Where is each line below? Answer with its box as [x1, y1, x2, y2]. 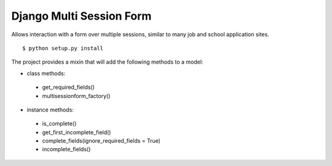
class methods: [26, 69, 66, 77]
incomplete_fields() [42, 146, 91, 153]
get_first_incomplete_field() [42, 129, 111, 136]
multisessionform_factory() [42, 92, 111, 99]
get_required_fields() [42, 83, 95, 91]
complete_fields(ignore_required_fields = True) [42, 137, 161, 145]
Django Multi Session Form [11, 9, 152, 23]
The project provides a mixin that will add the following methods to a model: [11, 58, 204, 66]
